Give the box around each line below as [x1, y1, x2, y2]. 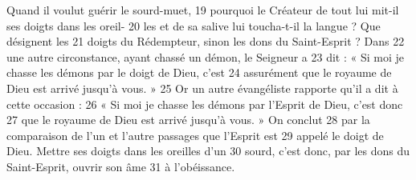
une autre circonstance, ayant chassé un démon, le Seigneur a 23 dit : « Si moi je [6, 48, 404, 65]
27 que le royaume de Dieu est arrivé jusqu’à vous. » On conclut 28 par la [6, 111, 370, 128]
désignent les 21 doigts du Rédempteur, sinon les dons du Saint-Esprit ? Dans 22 [6, 33, 405, 50]
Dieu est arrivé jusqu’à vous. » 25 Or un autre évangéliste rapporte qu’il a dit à [6, 79, 398, 96]
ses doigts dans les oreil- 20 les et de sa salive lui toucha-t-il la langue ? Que [6, 17, 381, 34]
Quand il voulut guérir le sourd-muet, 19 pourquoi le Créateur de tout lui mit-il [6, 2, 399, 18]
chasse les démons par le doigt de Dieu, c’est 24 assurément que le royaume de [6, 64, 392, 81]
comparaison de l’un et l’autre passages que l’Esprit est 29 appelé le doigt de [6, 126, 384, 143]
